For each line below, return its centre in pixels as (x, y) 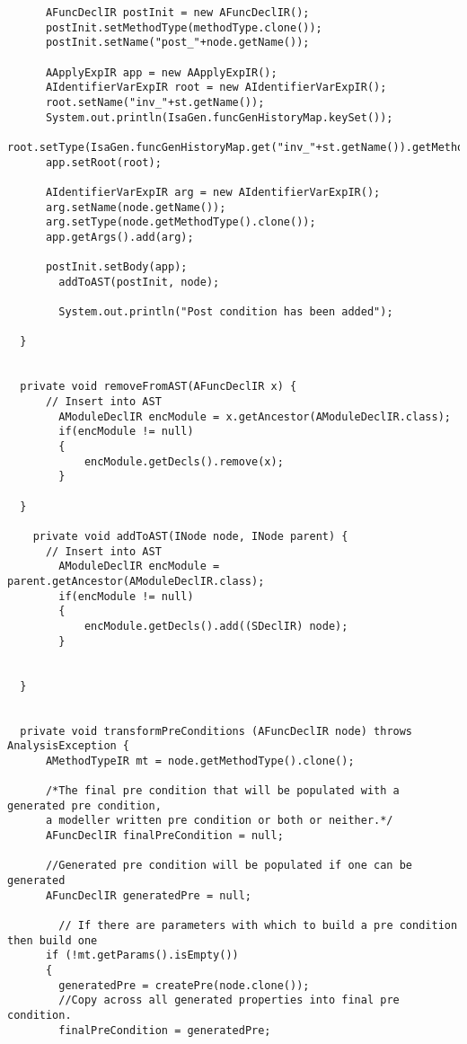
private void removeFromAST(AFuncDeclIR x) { (159, 387)
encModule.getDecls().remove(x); (184, 461)
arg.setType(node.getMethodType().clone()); (181, 222)
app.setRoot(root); (103, 162)
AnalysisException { (69, 746)
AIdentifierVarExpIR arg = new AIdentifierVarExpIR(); (213, 192)
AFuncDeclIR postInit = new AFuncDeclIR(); (177, 13)
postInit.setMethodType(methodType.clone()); (184, 27)
